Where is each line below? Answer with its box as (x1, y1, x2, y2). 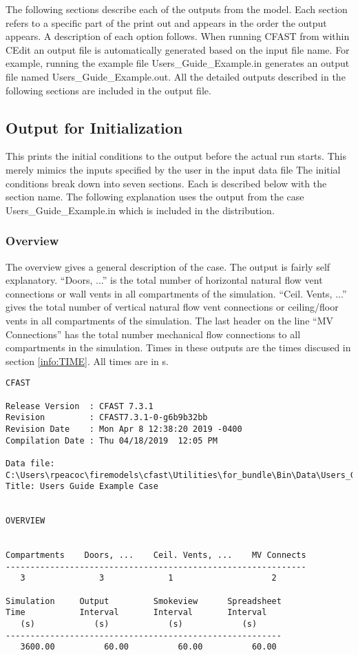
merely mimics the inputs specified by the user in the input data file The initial (6, 162, 341, 176)
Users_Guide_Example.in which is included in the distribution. (6, 202, 275, 217)
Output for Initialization (6, 116, 183, 138)
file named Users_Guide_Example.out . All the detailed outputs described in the (6, 69, 346, 83)
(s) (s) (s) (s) (20, 619, 257, 630)
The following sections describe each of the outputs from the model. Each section (6, 2, 348, 16)
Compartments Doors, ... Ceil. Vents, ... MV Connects (6, 550, 306, 561)
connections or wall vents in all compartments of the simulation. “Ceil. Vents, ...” (6, 286, 347, 300)
